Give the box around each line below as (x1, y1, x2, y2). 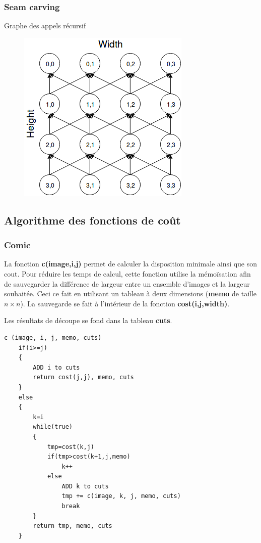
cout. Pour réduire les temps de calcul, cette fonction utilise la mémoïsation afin (4, 268, 251, 279)
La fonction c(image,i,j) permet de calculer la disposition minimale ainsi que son (4, 258, 257, 269)
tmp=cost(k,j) (47, 443, 94, 450)
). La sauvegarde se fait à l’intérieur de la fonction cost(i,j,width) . (20, 298, 230, 308)
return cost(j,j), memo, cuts (33, 374, 134, 381)
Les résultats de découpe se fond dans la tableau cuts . (4, 315, 172, 326)
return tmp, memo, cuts (33, 522, 112, 530)
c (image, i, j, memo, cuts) (4, 334, 102, 341)
